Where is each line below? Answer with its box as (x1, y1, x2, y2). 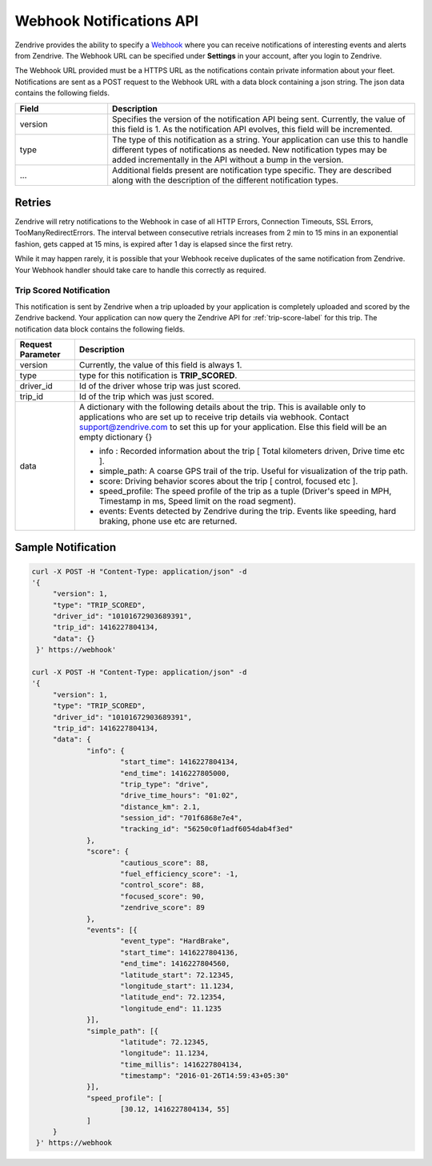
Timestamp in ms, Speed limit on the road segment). (98, 495, 296, 506)
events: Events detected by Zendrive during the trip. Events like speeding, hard (98, 505, 397, 517)
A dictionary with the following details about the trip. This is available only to (78, 401, 366, 412)
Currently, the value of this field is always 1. (78, 359, 242, 370)
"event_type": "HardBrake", (120, 937, 230, 946)
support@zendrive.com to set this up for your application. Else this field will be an (78, 421, 387, 432)
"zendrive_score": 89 (120, 903, 206, 912)
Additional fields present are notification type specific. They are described (112, 164, 392, 175)
